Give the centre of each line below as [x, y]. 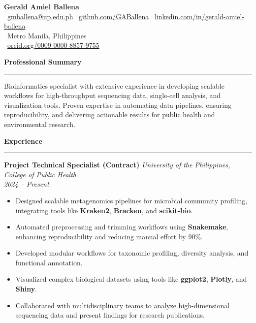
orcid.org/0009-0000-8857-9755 [53, 45]
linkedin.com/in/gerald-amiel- [200, 16]
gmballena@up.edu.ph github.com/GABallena [78, 16]
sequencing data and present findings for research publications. [110, 315]
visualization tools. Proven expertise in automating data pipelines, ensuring [118, 105]
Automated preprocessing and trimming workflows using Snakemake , [122, 227]
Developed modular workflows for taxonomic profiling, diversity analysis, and [132, 253]
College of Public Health [40, 174]
